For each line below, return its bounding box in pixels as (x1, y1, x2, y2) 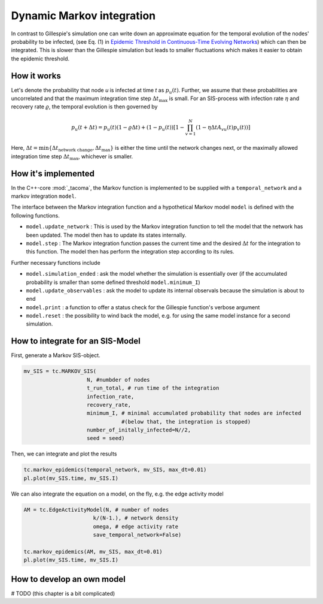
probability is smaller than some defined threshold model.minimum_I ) (26, 279, 200, 286)
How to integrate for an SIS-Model (11, 336, 141, 346)
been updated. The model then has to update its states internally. (26, 231, 187, 238)
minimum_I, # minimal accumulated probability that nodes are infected (87, 410, 301, 416)
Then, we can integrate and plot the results (11, 450, 117, 458)
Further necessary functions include (11, 259, 101, 266)
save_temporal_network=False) (93, 531, 182, 538)
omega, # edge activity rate (93, 523, 179, 530)
